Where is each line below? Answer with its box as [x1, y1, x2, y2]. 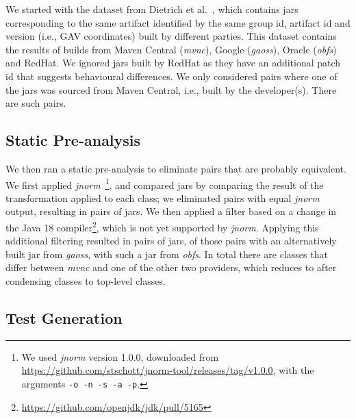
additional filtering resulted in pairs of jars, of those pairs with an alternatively [5, 233, 337, 248]
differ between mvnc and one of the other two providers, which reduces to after [5, 260, 337, 275]
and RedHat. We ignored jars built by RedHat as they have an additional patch [5, 55, 341, 70]
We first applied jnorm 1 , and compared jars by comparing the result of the [5, 175, 324, 192]
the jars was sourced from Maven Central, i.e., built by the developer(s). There [5, 82, 337, 97]
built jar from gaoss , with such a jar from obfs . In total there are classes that [5, 246, 328, 261]
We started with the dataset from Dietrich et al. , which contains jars [5, 2, 298, 16]
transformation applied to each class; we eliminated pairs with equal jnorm [5, 190, 320, 205]
